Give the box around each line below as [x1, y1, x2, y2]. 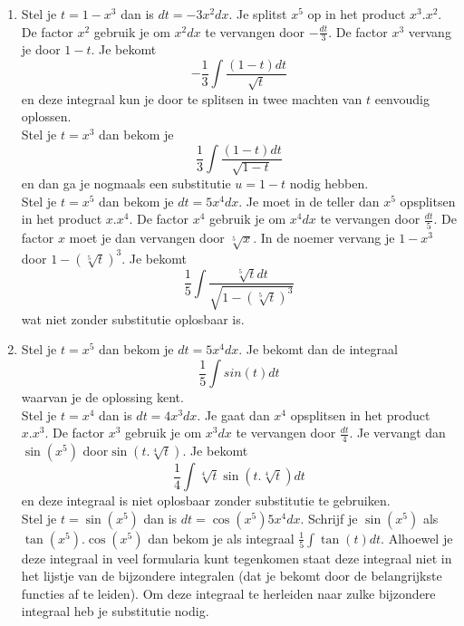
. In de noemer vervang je [253, 227, 395, 246]
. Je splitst [228, 5, 287, 23]
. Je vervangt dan [349, 423, 446, 442]
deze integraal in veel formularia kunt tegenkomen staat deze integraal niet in [21, 548, 452, 567]
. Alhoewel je [381, 528, 453, 547]
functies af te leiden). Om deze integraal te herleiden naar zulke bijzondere [21, 583, 436, 602]
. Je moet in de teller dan [238, 191, 380, 210]
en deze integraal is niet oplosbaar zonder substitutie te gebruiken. [21, 491, 391, 510]
